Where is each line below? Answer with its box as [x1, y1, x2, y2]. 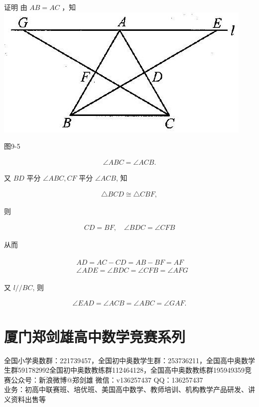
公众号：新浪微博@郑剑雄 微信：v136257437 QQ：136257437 [10, 374, 203, 385]
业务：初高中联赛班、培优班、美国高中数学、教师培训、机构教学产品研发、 [4, 384, 248, 395]
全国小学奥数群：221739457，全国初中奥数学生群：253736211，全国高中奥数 [4, 355, 248, 365]
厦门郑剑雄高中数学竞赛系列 [4, 326, 186, 346]
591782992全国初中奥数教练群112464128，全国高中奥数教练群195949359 [17, 365, 245, 375]
